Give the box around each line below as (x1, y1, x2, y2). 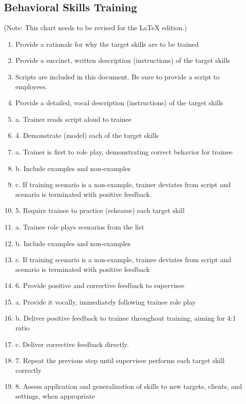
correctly (15, 365, 42, 375)
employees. (15, 81, 47, 91)
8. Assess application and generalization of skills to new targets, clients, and (15, 381, 242, 391)
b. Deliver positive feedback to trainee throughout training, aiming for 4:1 (15, 313, 236, 323)
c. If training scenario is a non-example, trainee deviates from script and (15, 254, 231, 265)
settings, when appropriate (15, 391, 95, 401)
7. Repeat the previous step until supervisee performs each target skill (15, 355, 225, 366)
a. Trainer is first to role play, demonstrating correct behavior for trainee (15, 146, 233, 156)
